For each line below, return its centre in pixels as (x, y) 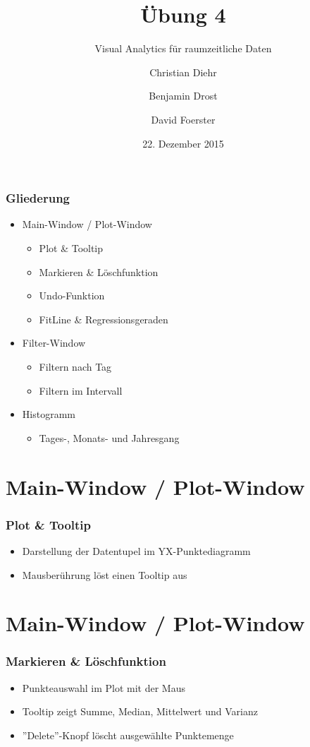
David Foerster (183, 119)
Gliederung (38, 198)
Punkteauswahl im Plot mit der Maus (104, 687)
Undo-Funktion (72, 295)
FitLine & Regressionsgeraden (104, 319)
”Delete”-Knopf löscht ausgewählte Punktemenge (128, 735)
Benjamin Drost (183, 96)
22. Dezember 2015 (183, 143)
